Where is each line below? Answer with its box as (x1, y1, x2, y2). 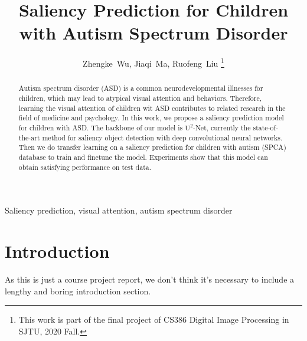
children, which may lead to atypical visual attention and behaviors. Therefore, (18, 93, 262, 103)
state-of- (253, 122, 279, 132)
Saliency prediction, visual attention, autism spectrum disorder (5, 204, 233, 217)
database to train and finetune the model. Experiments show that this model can (18, 152, 268, 162)
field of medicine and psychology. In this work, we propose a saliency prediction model (18, 113, 284, 123)
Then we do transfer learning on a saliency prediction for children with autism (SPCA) (18, 142, 286, 152)
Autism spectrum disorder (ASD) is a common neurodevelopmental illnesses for (18, 83, 263, 93)
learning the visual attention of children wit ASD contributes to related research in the (18, 103, 286, 113)
